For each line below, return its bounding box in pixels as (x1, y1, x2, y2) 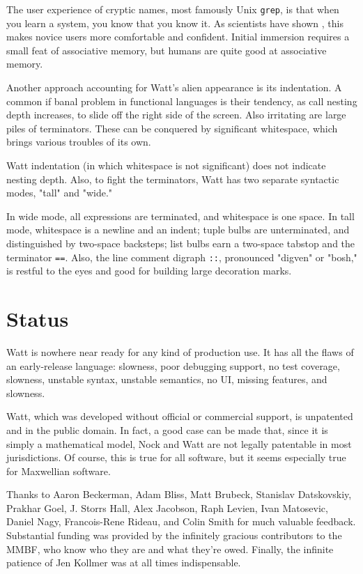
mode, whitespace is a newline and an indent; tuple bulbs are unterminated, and (6, 222, 350, 237)
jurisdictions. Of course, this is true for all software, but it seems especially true (6, 450, 346, 465)
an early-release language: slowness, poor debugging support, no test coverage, (6, 358, 340, 373)
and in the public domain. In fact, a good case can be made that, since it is (6, 422, 328, 437)
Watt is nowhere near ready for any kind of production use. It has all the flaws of (6, 344, 354, 359)
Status (6, 304, 69, 332)
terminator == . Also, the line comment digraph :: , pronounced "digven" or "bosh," (6, 249, 357, 264)
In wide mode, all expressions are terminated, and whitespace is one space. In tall (6, 208, 355, 223)
